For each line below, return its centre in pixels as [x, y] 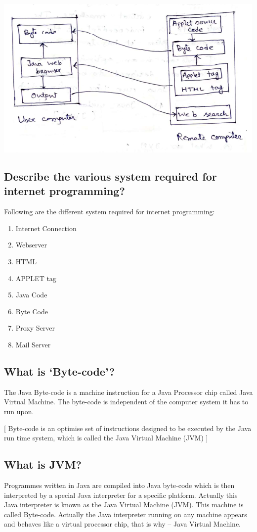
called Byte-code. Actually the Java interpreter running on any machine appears [126, 514]
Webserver [31, 245]
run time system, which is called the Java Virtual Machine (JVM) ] [106, 438]
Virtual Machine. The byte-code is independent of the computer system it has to [126, 402]
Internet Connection [46, 228]
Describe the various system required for [110, 176]
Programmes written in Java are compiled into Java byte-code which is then [119, 485]
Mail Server [33, 344]
